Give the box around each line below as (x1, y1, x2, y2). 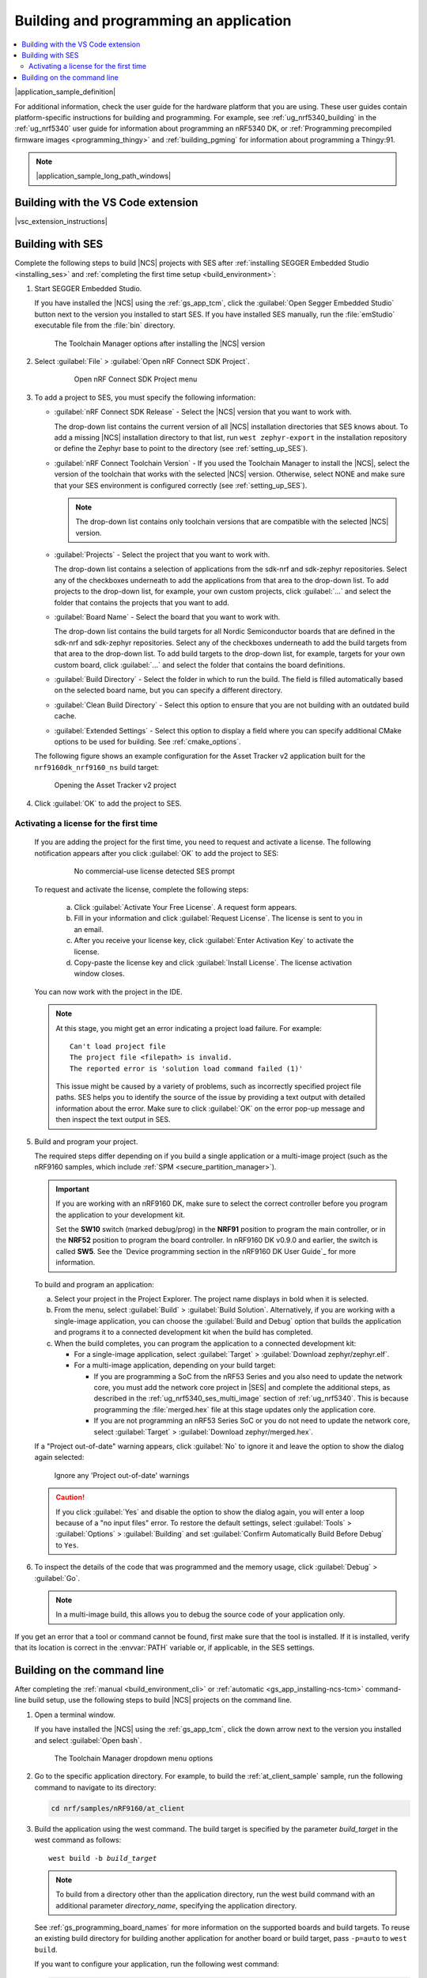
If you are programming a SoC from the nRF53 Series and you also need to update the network (93, 1371, 402, 1381)
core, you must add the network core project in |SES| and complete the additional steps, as (93, 1383, 391, 1393)
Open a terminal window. (34, 1710, 115, 1719)
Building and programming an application (14, 12, 292, 29)
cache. (54, 711, 77, 721)
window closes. (74, 969, 125, 979)
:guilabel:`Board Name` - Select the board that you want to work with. (54, 612, 281, 622)
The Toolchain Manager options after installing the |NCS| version (54, 339, 266, 348)
